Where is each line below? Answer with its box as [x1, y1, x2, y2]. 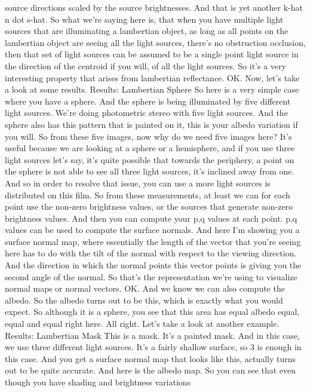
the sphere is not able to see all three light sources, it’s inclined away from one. [5, 165, 294, 177]
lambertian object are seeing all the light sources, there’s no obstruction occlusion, [5, 36, 306, 48]
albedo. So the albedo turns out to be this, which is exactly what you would [5, 293, 283, 306]
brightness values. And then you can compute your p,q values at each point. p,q [5, 212, 297, 224]
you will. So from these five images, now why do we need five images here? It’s [5, 130, 292, 142]
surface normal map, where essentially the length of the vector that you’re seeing [5, 235, 301, 247]
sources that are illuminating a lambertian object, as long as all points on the [5, 24, 288, 37]
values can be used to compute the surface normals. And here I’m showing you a [5, 223, 300, 236]
